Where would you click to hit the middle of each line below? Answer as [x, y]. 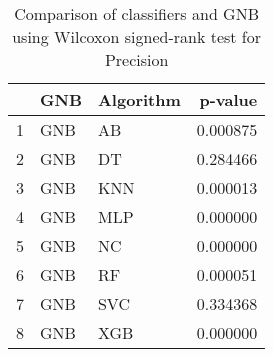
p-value [228, 99]
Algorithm [139, 99]
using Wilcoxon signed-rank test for [137, 36]
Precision [136, 59]
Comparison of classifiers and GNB [136, 13]
